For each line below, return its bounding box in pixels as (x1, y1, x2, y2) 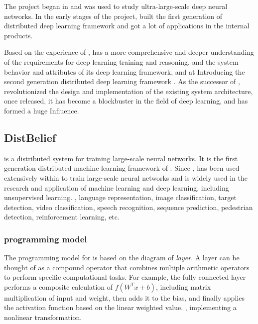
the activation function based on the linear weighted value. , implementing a (4, 302, 237, 313)
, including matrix (155, 281, 211, 292)
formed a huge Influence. (4, 105, 79, 115)
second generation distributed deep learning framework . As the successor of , (4, 76, 240, 87)
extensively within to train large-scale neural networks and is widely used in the (4, 172, 248, 183)
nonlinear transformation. (4, 312, 82, 323)
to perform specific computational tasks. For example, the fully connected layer (4, 272, 246, 282)
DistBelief (4, 129, 56, 145)
